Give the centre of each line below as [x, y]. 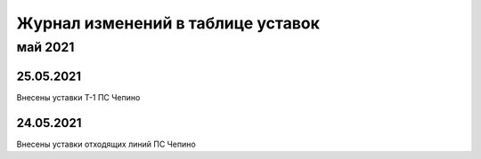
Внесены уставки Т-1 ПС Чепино [78, 97]
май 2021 [45, 47]
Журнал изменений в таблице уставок [168, 23]
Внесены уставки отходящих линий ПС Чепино [106, 144]
